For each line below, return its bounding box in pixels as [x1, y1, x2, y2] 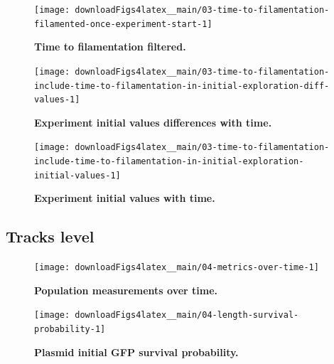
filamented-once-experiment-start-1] [34, 18, 212, 29]
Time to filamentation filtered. [34, 39, 186, 54]
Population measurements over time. [34, 282, 218, 297]
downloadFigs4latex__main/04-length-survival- [75, 310, 299, 321]
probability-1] [34, 324, 106, 335]
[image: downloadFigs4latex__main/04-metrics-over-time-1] [34, 262, 319, 273]
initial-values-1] [34, 170, 121, 181]
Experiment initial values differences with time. [34, 114, 272, 129]
